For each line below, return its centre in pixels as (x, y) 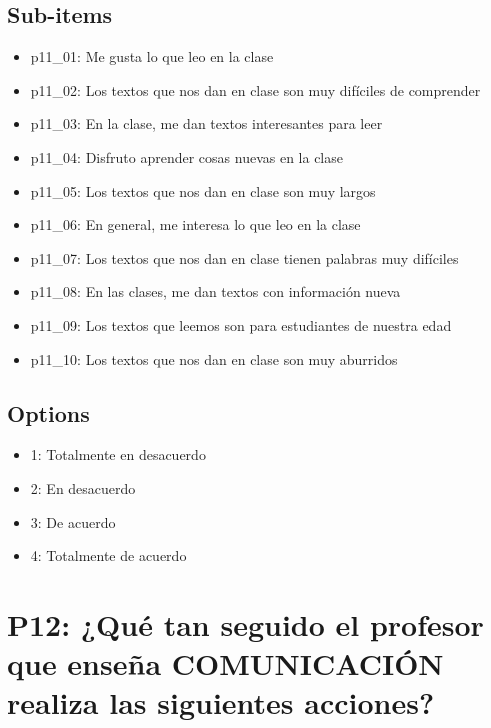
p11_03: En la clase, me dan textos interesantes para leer (206, 123)
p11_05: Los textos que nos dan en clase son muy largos (203, 190)
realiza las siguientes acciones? (221, 702)
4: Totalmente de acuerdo (108, 555)
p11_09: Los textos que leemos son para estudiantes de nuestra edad (241, 324)
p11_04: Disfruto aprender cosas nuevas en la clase (186, 156)
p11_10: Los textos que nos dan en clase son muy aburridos (214, 358)
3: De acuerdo (73, 521)
